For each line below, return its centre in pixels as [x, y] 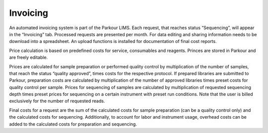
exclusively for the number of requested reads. [57, 101]
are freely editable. [29, 57]
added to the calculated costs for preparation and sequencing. [73, 124]
